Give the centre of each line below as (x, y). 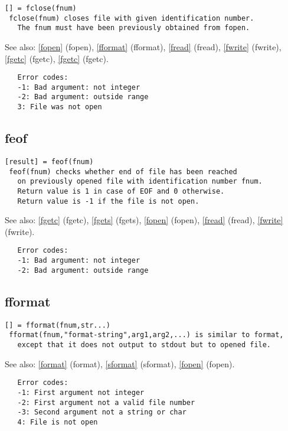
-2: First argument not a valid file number (106, 402)
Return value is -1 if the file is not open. (108, 201)
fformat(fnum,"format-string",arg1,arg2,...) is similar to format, (146, 335)
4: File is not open (58, 422)
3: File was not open (60, 107)
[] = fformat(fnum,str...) (58, 325)
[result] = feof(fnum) (49, 161)
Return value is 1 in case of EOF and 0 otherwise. (121, 191)
